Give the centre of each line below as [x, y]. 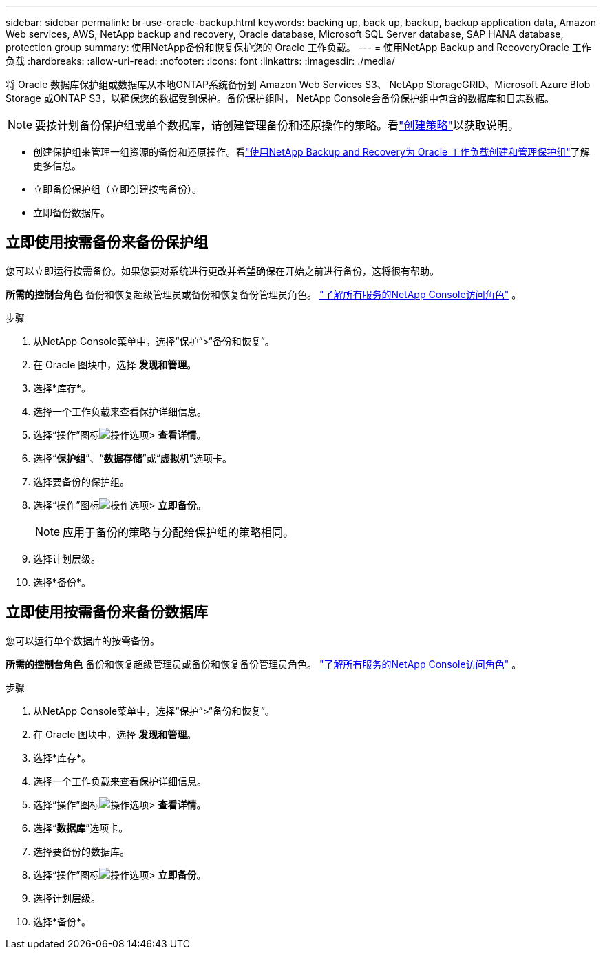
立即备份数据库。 [72, 212]
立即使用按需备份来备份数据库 [107, 612]
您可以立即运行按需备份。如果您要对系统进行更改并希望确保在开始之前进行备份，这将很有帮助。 [222, 271]
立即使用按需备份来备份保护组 [107, 242]
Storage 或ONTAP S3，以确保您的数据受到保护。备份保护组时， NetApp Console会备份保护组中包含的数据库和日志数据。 [280, 98]
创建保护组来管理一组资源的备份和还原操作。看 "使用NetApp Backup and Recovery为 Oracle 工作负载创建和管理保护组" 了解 [311, 152]
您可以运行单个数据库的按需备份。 [83, 640]
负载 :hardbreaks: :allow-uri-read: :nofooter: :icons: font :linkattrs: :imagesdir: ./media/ [200, 61]
